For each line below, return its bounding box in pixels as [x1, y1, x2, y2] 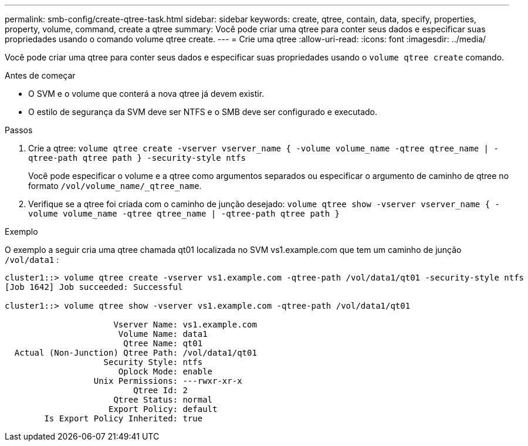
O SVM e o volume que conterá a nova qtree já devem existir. [28, 89, 265, 99]
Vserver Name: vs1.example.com [113, 320, 257, 329]
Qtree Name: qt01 [123, 339, 203, 348]
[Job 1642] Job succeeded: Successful [5, 282, 183, 292]
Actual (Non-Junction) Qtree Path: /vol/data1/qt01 [14, 348, 257, 357]
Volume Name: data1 [118, 329, 208, 339]
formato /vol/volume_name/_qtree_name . [28, 181, 202, 191]
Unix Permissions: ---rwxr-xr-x [93, 376, 242, 386]
